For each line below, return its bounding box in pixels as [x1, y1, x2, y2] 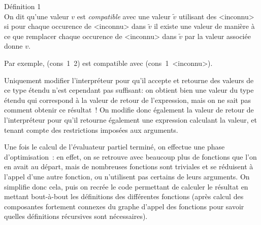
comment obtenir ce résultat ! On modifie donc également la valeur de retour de [4, 104, 254, 115]
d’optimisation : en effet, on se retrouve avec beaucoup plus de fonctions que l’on [4, 151, 257, 162]
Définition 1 [4, 1, 41, 11]
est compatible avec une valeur [77, 11, 171, 21]
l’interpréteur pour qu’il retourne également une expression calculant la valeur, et [4, 114, 257, 125]
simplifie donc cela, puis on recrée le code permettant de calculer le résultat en [4, 181, 248, 192]
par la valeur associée [184, 30, 251, 41]
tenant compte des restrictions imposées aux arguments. [4, 124, 178, 135]
